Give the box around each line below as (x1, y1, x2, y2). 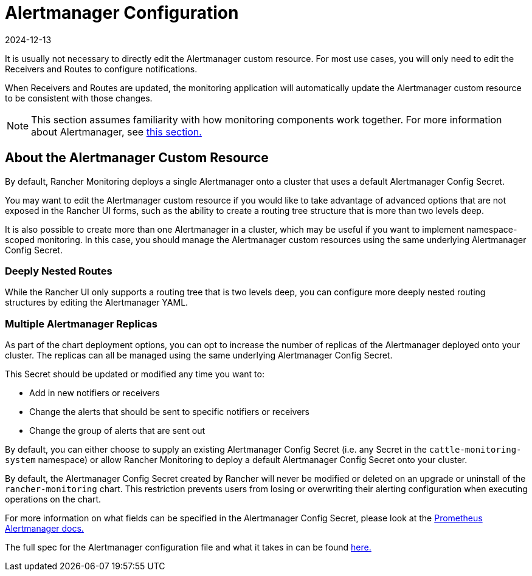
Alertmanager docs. (5, 523, 84, 534)
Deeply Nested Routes (5, 264, 112, 277)
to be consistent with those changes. (5, 92, 153, 103)
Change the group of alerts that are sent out (29, 425, 206, 436)
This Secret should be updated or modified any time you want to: (5, 369, 264, 380)
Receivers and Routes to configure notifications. (5, 63, 198, 74)
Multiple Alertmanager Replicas (5, 317, 157, 330)
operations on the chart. (5, 494, 102, 505)
